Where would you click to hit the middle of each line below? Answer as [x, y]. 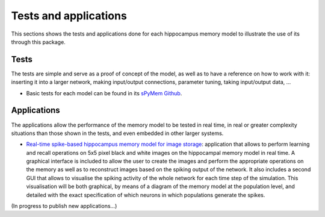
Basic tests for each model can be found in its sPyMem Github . [104, 93]
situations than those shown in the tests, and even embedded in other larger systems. [117, 133]
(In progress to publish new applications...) [64, 206]
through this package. [38, 42]
